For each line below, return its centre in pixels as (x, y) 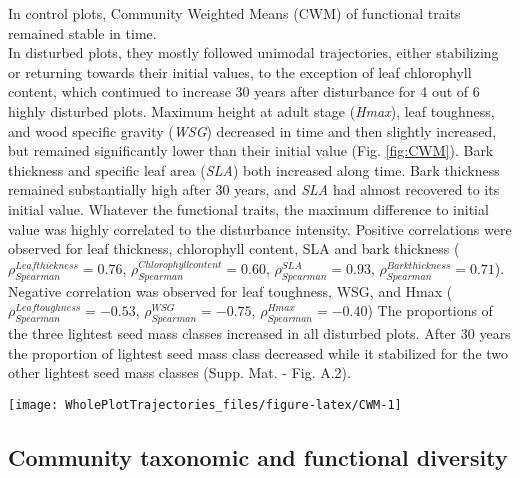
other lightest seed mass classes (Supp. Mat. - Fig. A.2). (179, 372)
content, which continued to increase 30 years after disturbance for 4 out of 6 (244, 91)
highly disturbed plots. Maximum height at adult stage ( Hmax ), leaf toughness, (251, 110)
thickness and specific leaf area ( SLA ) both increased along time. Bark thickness (254, 169)
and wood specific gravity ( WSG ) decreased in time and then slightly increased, (252, 130)
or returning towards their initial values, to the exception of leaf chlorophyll (240, 71)
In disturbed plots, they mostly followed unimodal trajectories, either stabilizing (253, 52)
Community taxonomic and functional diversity (258, 456)
